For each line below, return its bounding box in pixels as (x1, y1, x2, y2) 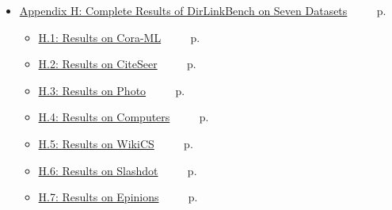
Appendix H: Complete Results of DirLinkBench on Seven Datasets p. (19, 2, 386, 18)
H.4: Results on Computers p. (38, 109, 209, 125)
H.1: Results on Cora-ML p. (38, 29, 200, 45)
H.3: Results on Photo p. (38, 82, 185, 98)
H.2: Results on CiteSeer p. (38, 55, 196, 72)
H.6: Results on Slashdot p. (38, 162, 197, 178)
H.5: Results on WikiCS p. (38, 135, 193, 151)
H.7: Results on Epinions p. (38, 189, 198, 205)
